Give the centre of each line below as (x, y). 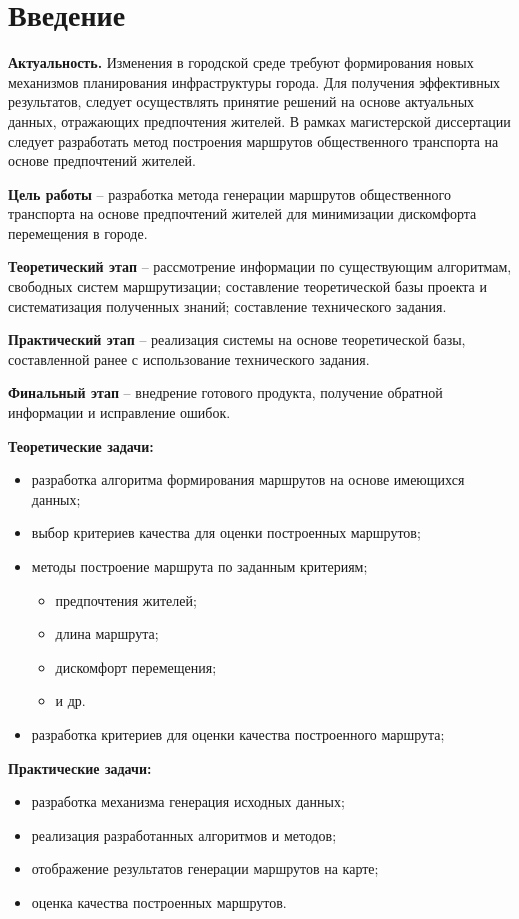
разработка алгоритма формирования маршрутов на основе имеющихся (248, 479)
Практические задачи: (80, 767)
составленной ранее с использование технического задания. (189, 358)
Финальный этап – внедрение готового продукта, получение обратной (225, 392)
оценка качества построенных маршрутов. (159, 901)
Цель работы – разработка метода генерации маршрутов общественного (229, 193)
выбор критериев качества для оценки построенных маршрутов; (226, 532)
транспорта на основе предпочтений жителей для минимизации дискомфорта (242, 213)
